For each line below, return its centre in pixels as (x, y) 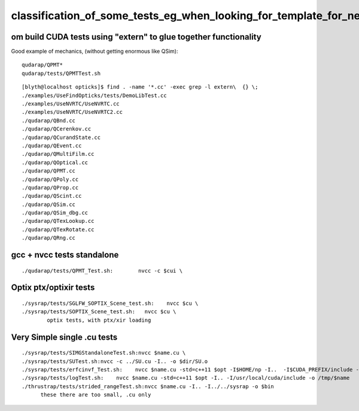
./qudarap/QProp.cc (50, 188)
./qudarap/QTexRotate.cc (58, 229)
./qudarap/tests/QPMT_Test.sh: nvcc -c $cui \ (102, 271)
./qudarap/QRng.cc (49, 238)
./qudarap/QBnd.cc (49, 120)
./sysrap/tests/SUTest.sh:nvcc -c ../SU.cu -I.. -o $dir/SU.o (115, 361)
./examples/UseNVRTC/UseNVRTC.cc (71, 104)
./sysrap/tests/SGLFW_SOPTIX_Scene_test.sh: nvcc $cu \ (110, 303)
